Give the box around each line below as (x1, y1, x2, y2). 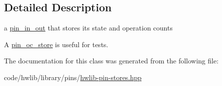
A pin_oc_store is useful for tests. (4, 39, 109, 49)
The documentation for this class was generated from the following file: (4, 56, 219, 66)
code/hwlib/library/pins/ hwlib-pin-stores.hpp (4, 72, 142, 82)
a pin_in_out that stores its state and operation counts (4, 23, 173, 33)
